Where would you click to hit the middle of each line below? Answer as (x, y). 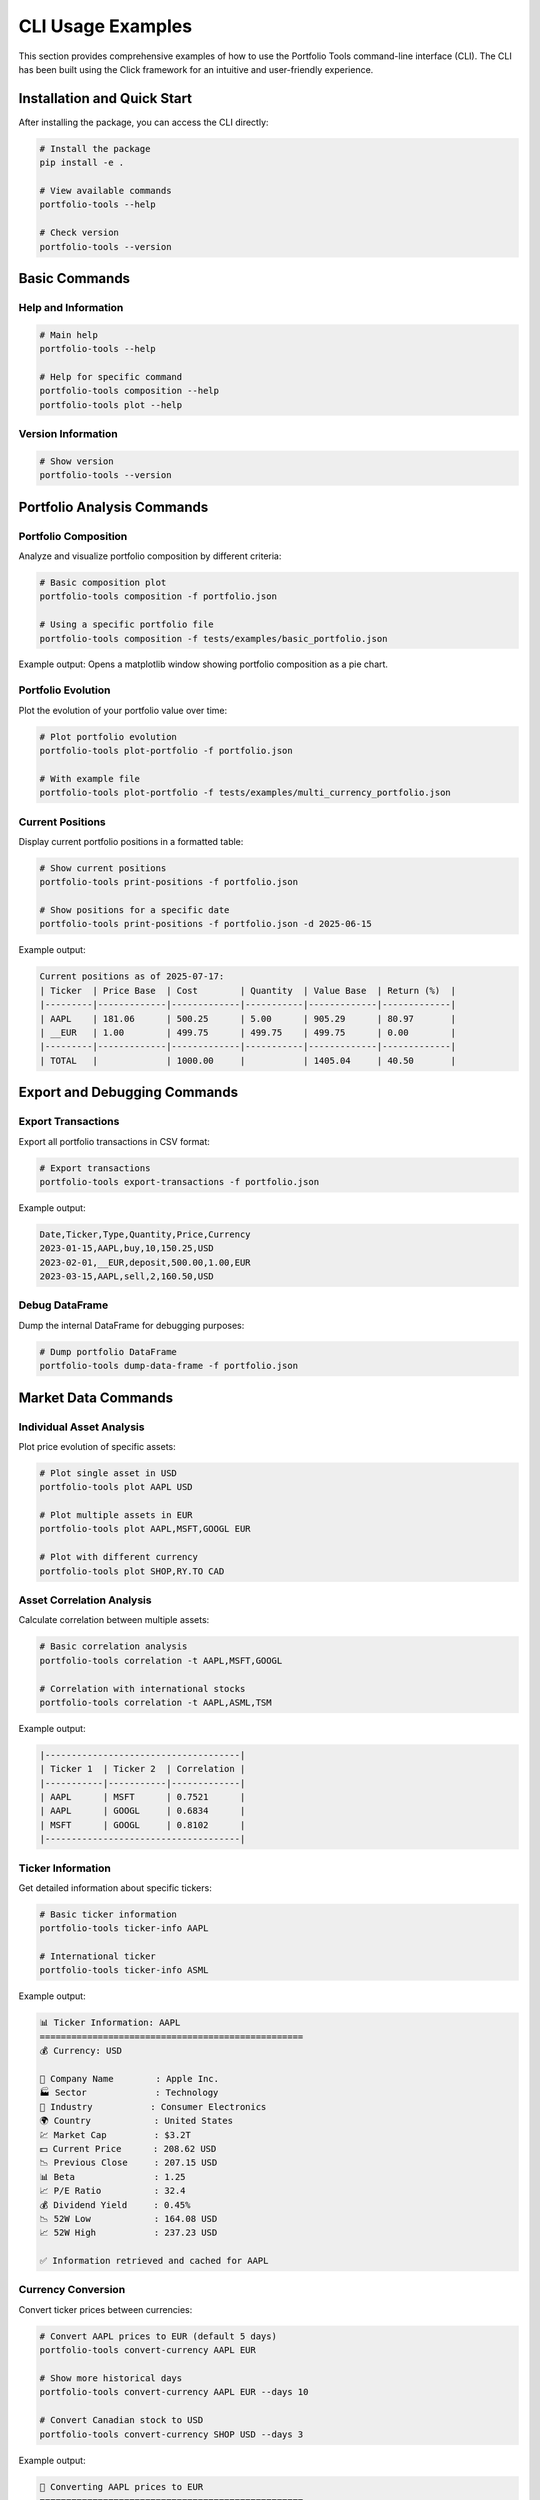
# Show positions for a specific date (134, 910)
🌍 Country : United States (136, 2121)
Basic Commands (74, 278)
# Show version (76, 461)
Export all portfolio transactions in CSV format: (114, 1141)
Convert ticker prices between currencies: (105, 2309)
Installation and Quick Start (105, 98)
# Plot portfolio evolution (108, 736)
